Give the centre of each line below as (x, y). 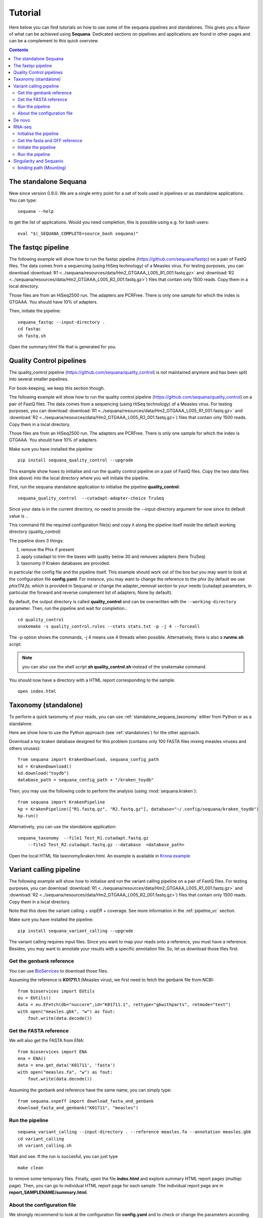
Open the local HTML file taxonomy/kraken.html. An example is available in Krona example (100, 856)
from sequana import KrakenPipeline (61, 802)
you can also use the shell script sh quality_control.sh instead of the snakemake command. (114, 666)
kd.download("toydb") (43, 773)
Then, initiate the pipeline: (35, 311)
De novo (22, 120)
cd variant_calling (41, 1139)
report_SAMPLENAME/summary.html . (48, 1192)
